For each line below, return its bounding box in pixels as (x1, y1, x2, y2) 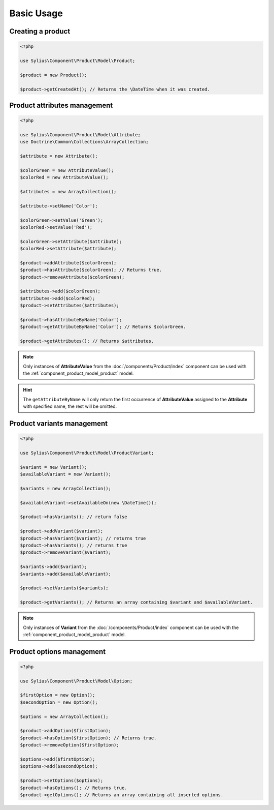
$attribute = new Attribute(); (20, 153, 98, 159)
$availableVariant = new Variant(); (20, 471, 112, 477)
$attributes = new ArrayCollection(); (20, 189, 117, 194)
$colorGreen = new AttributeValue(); (20, 167, 114, 173)
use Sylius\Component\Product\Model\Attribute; (20, 132, 141, 137)
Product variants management (9, 419, 108, 428)
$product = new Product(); (20, 72, 87, 78)
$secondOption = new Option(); (20, 699, 98, 705)
